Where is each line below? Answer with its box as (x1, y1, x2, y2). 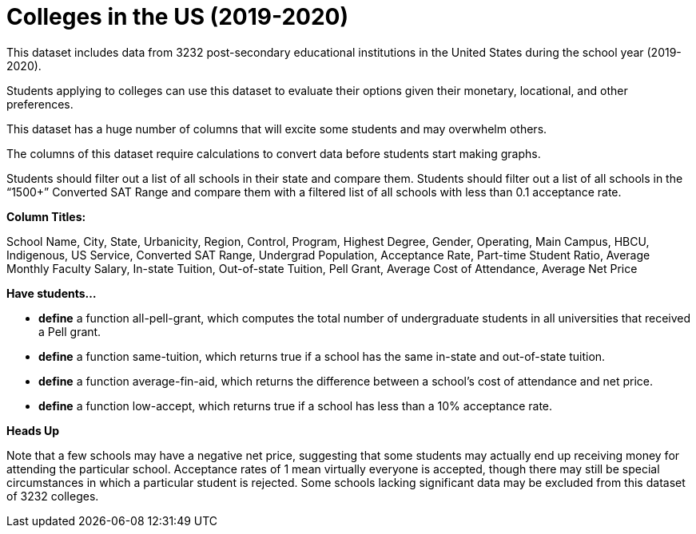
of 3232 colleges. (6, 489, 99, 503)
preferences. (6, 97, 74, 111)
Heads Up (6, 423, 60, 437)
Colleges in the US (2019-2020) (6, 3, 349, 30)
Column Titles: (6, 209, 86, 223)
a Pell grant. (38, 324, 101, 338)
